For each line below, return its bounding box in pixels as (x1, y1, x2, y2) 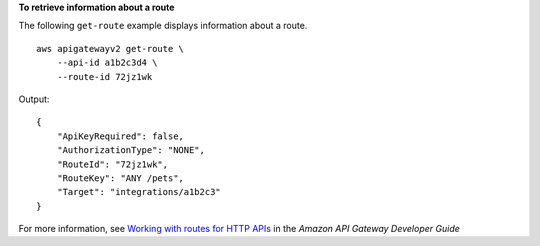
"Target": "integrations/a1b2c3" (56, 186, 222, 198)
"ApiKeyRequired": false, (56, 130, 185, 142)
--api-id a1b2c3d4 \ (56, 57, 158, 69)
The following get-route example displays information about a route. (18, 20, 308, 32)
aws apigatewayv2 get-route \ (36, 43, 185, 54)
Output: (18, 93, 50, 105)
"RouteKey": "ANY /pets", (56, 172, 185, 184)
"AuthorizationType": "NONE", (56, 145, 205, 156)
